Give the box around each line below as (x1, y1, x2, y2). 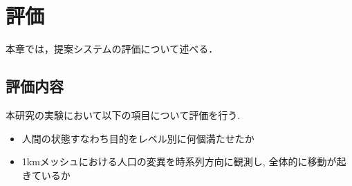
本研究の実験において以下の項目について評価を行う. (6, 107, 241, 122)
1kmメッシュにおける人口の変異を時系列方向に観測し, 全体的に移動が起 (21, 154, 346, 169)
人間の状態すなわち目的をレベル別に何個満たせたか (21, 131, 254, 145)
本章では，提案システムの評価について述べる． (6, 41, 219, 56)
